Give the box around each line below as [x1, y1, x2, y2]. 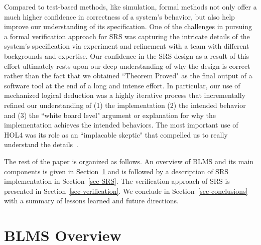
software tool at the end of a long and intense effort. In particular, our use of [4, 80, 240, 90]
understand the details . [4, 139, 79, 150]
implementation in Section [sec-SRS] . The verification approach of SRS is [4, 176, 230, 186]
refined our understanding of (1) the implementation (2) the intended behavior [4, 99, 246, 110]
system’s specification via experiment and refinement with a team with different [4, 41, 249, 51]
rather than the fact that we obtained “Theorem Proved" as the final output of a [4, 70, 252, 81]
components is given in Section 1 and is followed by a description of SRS [4, 166, 228, 176]
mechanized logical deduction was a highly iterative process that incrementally [4, 90, 245, 100]
